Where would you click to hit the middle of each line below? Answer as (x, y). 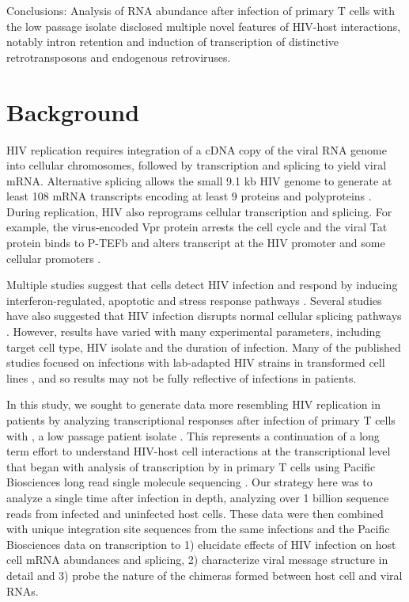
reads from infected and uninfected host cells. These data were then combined (195, 513)
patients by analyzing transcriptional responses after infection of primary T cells (201, 420)
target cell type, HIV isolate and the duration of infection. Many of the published (204, 347)
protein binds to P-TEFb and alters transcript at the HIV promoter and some (196, 243)
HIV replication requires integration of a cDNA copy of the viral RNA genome (197, 149)
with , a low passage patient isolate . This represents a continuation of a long (193, 435)
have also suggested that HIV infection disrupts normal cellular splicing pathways (204, 316)
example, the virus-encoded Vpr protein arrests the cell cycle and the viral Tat (197, 227)
